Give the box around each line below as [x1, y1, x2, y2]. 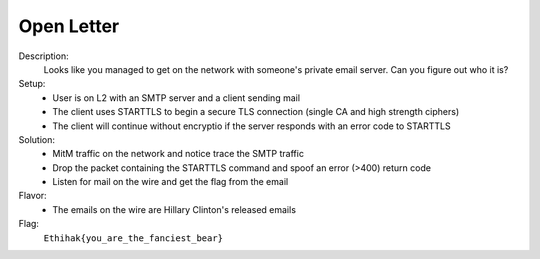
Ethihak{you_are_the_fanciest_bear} [43, 232, 224, 244]
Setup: [18, 78, 46, 90]
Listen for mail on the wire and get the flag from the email [52, 176, 289, 188]
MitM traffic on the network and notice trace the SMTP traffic [52, 148, 305, 160]
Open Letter [18, 15, 120, 37]
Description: [18, 50, 69, 62]
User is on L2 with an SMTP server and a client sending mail [52, 91, 300, 104]
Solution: [18, 133, 55, 145]
